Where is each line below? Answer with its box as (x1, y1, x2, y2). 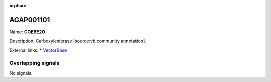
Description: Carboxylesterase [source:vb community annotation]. (9, 38, 147, 44)
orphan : (9, 3, 27, 8)
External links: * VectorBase (9, 47, 67, 53)
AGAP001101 (9, 15, 50, 24)
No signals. (9, 70, 33, 76)
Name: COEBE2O (9, 29, 45, 35)
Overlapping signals (9, 60, 60, 67)
